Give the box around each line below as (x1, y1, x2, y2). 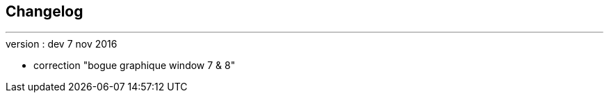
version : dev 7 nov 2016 (6, 38, 117, 50)
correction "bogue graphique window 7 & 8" (33, 59, 236, 72)
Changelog (6, 3, 83, 20)
